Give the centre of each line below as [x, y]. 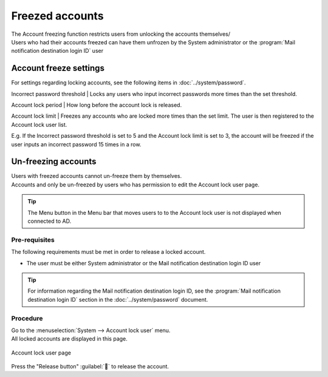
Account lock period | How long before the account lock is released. [97, 105]
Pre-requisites [33, 240]
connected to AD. [50, 221]
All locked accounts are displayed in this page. [69, 339]
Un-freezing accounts [54, 162]
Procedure [27, 318]
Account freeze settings [58, 68]
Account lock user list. [39, 124]
